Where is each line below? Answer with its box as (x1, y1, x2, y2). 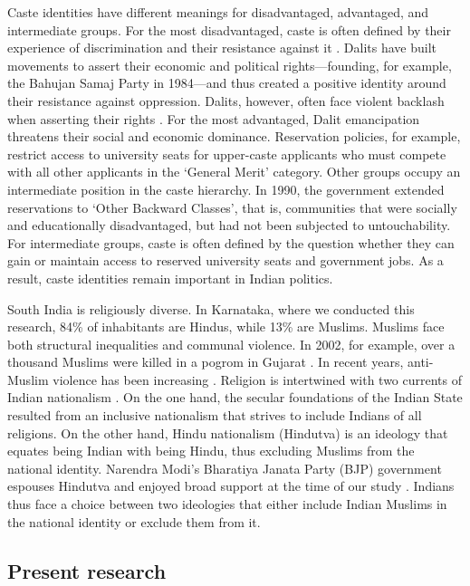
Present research (7, 556, 167, 584)
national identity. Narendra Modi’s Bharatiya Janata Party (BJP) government (7, 458, 442, 477)
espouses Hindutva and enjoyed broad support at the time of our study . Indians (7, 476, 455, 495)
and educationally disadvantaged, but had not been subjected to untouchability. (7, 216, 451, 235)
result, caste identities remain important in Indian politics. (7, 268, 333, 287)
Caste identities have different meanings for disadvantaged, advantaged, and (7, 3, 429, 21)
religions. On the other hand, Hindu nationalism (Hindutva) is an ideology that (7, 423, 448, 442)
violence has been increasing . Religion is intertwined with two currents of (53, 370, 462, 389)
